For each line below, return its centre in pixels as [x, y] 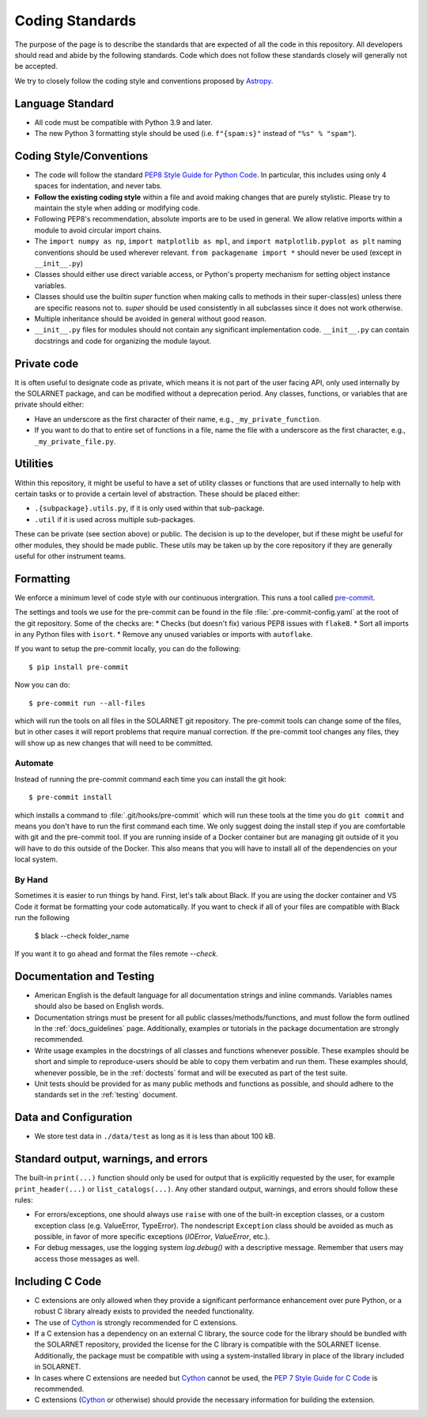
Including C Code [58, 1281]
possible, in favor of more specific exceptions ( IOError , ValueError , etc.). [152, 1237]
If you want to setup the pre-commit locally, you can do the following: [128, 649]
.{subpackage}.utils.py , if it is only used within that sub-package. [149, 508]
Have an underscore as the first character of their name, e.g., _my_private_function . [178, 419]
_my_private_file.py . [75, 441]
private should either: [49, 404]
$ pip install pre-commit [79, 667]
